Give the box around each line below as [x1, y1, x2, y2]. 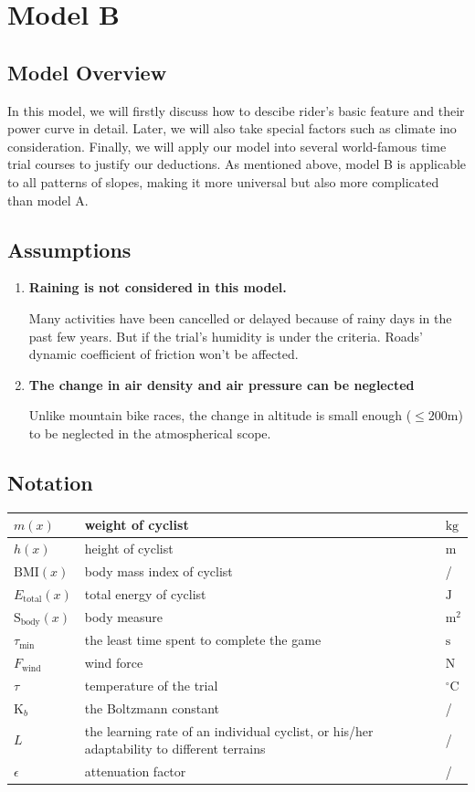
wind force [84, 653, 143, 672]
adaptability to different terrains [84, 739, 266, 758]
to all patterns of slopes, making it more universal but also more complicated [7, 172, 439, 191]
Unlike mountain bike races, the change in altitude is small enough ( [28, 406, 412, 425]
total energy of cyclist [84, 584, 206, 603]
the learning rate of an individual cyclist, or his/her [84, 721, 374, 740]
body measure [84, 607, 164, 626]
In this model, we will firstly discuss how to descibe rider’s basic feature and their [7, 100, 465, 120]
